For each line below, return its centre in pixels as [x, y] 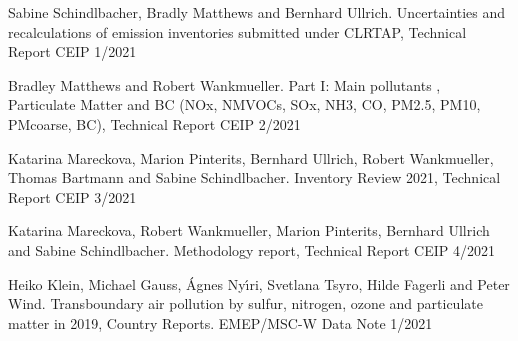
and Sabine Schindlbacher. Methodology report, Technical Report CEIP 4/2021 [251, 249]
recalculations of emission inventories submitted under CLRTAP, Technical [237, 31]
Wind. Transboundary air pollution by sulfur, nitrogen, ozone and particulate [245, 303]
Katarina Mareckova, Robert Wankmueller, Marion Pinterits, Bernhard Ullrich [249, 230]
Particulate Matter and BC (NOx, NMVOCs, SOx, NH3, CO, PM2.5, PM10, [244, 104]
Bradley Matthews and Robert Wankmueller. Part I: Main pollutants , [224, 84]
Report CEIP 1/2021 [72, 51]
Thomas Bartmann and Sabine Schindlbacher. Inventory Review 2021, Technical [254, 177]
